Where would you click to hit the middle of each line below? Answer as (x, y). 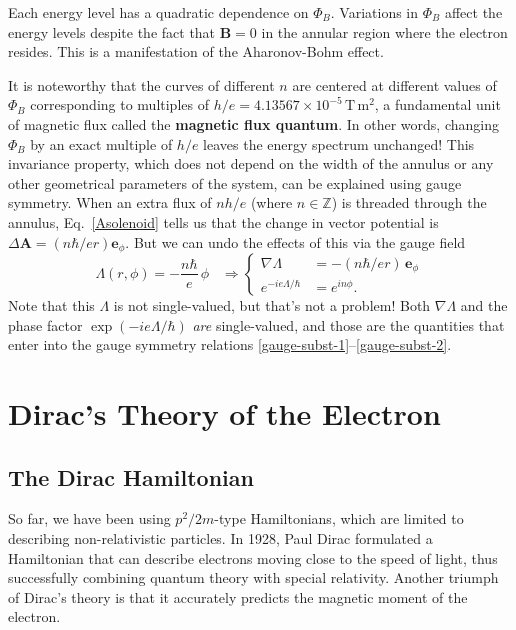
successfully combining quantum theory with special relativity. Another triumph (253, 577)
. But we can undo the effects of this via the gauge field (295, 241)
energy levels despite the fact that (112, 31)
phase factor (45, 324)
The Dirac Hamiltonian (131, 476)
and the (484, 304)
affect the (473, 12)
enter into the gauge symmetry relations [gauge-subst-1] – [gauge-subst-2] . (230, 344)
